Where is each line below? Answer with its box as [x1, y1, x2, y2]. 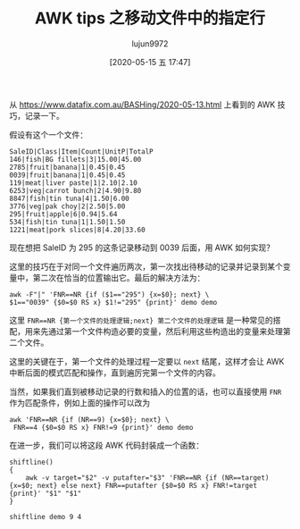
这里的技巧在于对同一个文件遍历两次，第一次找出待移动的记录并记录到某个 [9, 261, 283, 272]
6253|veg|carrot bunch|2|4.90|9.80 [9, 186, 142, 195]
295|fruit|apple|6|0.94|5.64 [9, 209, 118, 219]
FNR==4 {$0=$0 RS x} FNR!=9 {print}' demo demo [12, 423, 194, 432]
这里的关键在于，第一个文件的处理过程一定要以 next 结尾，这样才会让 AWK [9, 356, 285, 366]
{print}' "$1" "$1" [9, 489, 82, 498]
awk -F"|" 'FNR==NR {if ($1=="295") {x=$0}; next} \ [9, 290, 210, 299]
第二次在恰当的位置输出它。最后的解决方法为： [32, 272, 205, 282]
